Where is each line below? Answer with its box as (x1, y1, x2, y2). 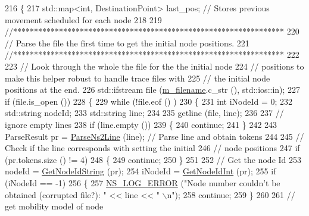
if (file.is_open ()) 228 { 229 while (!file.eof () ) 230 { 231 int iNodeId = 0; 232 (5, 95, 293, 107)
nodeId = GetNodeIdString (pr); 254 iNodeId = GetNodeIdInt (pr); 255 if (5, 165, 276, 177)
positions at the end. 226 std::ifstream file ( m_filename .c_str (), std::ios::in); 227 (5, 83, 301, 96)
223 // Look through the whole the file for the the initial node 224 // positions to (5, 60, 304, 72)
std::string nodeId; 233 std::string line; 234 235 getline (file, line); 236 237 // (5, 107, 284, 119)
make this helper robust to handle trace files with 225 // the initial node (5, 71, 270, 84)
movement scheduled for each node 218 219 (5, 13, 162, 26)
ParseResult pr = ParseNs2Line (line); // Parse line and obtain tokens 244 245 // (5, 130, 304, 142)
